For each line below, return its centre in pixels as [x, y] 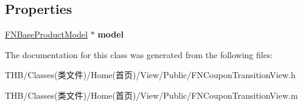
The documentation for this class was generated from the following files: [139, 54]
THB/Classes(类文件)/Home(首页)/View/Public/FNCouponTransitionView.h [150, 75]
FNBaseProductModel [47, 34]
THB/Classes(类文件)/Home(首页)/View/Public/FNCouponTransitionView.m [151, 95]
